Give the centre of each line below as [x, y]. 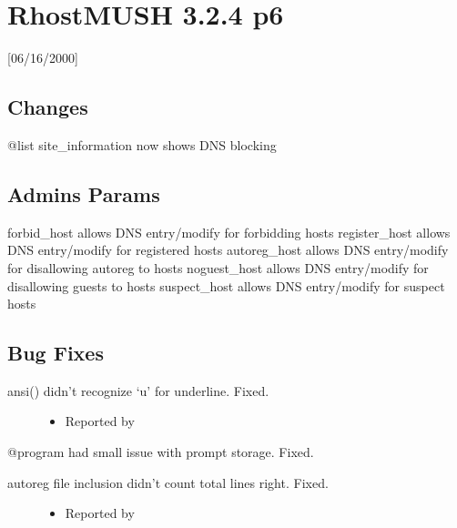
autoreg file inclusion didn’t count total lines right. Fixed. [168, 482]
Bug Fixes [56, 353]
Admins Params [84, 193]
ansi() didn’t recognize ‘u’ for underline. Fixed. [138, 390]
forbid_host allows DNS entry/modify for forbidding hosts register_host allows [229, 232]
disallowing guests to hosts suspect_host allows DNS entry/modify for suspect [226, 285]
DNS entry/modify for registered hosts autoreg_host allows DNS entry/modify [228, 250]
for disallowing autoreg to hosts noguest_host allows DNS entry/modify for [218, 267]
